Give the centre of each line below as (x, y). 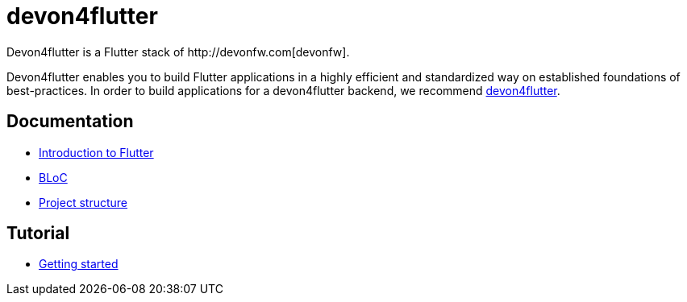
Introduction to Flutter (96, 152)
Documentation (70, 122)
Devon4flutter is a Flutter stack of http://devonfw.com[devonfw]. (178, 52)
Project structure (83, 202)
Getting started (79, 264)
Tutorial (38, 234)
